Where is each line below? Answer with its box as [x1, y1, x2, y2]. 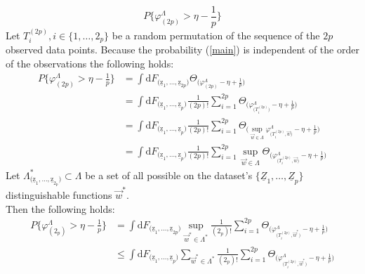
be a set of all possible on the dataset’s [85, 167, 253, 182]
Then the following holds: [6, 201, 115, 216]
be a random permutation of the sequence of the [112, 27, 320, 42]
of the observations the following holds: [6, 56, 174, 70]
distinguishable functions [6, 188, 112, 202]
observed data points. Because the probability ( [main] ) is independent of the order [6, 42, 359, 57]
